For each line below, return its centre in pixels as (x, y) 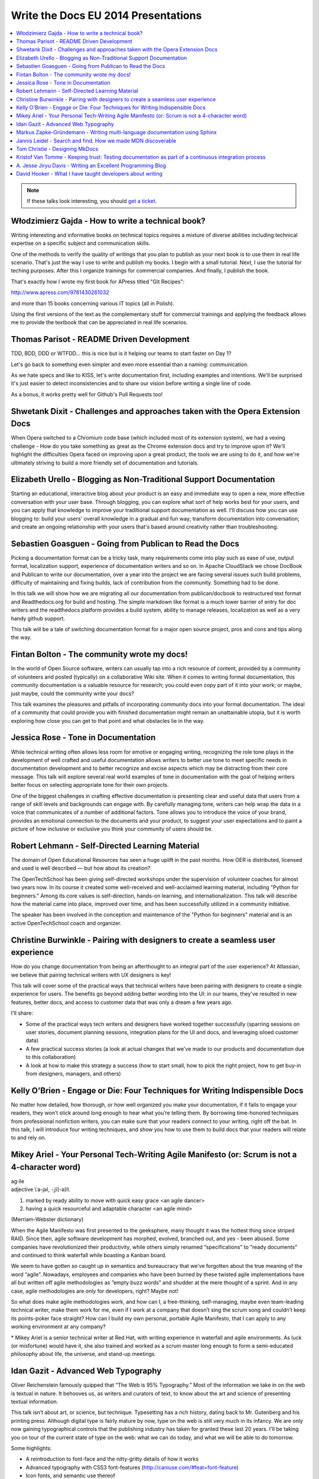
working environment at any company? (58, 1327)
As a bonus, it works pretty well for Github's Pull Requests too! (87, 394)
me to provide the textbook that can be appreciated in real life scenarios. (100, 322)
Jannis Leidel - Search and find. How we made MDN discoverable (96, 141)
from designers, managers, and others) (73, 1073)
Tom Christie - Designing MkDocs (57, 149)
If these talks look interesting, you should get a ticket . (92, 201)
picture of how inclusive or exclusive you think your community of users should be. (112, 829)
